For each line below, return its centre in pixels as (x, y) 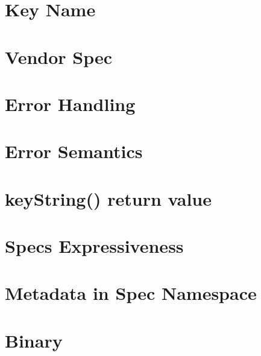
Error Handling (70, 103)
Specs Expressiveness (94, 246)
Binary (34, 340)
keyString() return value (108, 198)
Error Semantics (74, 151)
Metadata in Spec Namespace (131, 293)
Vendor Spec (59, 56)
